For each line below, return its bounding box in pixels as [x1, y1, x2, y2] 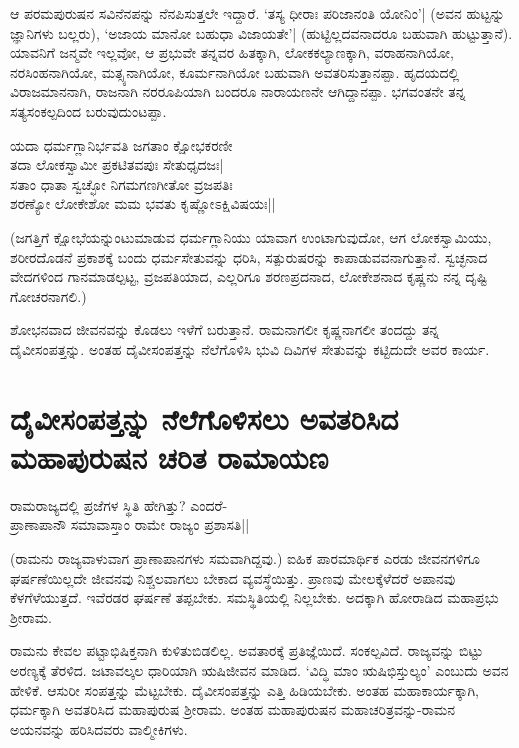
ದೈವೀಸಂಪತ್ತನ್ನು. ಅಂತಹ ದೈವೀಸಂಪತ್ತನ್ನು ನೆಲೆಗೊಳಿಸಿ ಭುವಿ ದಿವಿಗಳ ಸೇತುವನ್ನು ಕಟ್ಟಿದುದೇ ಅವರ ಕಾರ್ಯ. [10, 338, 490, 359]
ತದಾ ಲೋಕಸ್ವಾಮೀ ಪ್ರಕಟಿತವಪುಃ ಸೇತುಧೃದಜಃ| [10, 154, 224, 175]
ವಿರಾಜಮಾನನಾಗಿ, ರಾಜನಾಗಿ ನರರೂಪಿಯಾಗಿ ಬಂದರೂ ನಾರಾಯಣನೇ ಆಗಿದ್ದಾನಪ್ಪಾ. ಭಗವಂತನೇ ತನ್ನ [10, 81, 466, 102]
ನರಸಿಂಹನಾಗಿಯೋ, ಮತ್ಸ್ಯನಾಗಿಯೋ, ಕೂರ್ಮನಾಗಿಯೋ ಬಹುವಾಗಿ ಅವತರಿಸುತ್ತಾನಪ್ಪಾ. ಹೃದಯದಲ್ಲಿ [10, 61, 460, 82]
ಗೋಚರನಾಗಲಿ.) [10, 285, 87, 306]
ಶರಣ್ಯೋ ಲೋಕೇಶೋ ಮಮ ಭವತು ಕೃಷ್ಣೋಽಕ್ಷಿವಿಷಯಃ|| [10, 193, 276, 214]
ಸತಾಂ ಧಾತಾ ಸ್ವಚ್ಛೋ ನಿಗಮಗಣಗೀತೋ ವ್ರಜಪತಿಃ [10, 173, 233, 194]
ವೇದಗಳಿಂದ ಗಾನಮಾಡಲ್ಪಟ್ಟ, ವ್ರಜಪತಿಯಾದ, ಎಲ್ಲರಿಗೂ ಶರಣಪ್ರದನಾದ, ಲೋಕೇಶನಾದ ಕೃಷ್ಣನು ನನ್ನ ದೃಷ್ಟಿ [10, 266, 488, 287]
